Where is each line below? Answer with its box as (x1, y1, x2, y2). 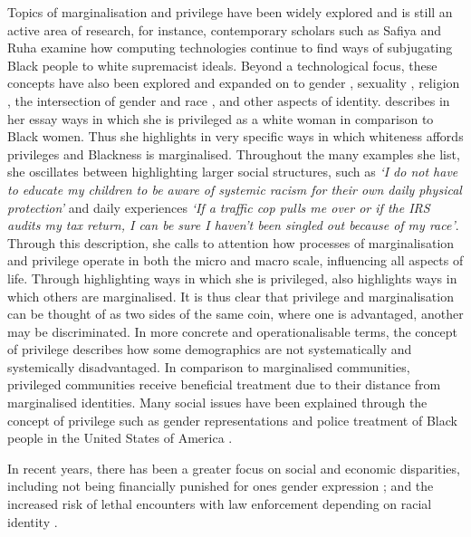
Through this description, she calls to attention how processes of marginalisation (7, 233, 455, 252)
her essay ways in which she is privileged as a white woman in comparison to (7, 109, 434, 128)
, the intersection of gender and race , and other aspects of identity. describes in (7, 91, 450, 110)
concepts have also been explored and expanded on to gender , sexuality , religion (7, 73, 460, 92)
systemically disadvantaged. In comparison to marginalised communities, (7, 357, 410, 376)
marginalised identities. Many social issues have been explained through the (7, 393, 428, 412)
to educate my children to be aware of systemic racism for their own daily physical (7, 179, 462, 198)
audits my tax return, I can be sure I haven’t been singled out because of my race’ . (7, 216, 459, 235)
